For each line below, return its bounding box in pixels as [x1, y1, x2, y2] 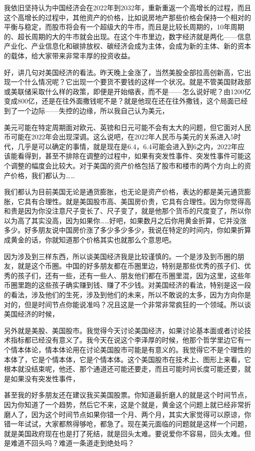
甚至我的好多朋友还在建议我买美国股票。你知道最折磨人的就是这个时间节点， [4, 390, 251, 400]
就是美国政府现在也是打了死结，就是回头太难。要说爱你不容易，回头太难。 [4, 428, 244, 438]
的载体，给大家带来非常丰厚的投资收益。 [4, 50, 134, 60]
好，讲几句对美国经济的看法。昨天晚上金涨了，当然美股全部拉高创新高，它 [4, 67, 244, 77]
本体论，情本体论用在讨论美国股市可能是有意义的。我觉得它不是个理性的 [17, 345, 251, 354]
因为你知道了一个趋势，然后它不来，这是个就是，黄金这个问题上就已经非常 [4, 399, 244, 409]
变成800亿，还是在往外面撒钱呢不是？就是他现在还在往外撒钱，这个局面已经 [4, 96, 248, 106]
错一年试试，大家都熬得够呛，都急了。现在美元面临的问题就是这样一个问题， [4, 419, 251, 429]
